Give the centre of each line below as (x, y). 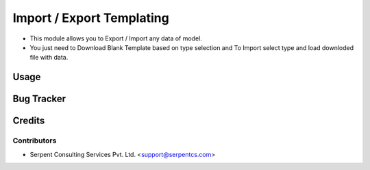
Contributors (35, 141)
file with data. (49, 58)
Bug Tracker (39, 99)
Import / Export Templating (91, 18)
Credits (29, 121)
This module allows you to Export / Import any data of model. (116, 38)
